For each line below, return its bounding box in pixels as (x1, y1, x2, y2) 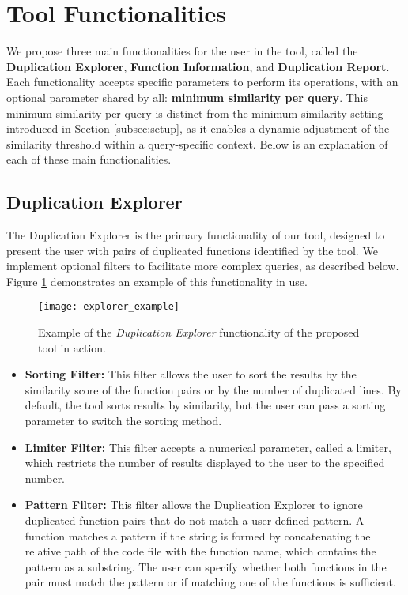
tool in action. (38, 339, 106, 356)
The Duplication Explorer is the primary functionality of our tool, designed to (6, 227, 385, 243)
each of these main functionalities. (6, 151, 172, 168)
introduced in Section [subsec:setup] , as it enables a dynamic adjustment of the (6, 120, 390, 137)
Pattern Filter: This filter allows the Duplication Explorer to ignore (25, 496, 363, 513)
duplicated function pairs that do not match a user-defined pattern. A (25, 512, 365, 529)
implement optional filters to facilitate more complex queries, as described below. (6, 258, 399, 274)
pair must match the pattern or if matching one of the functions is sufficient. (25, 574, 396, 590)
